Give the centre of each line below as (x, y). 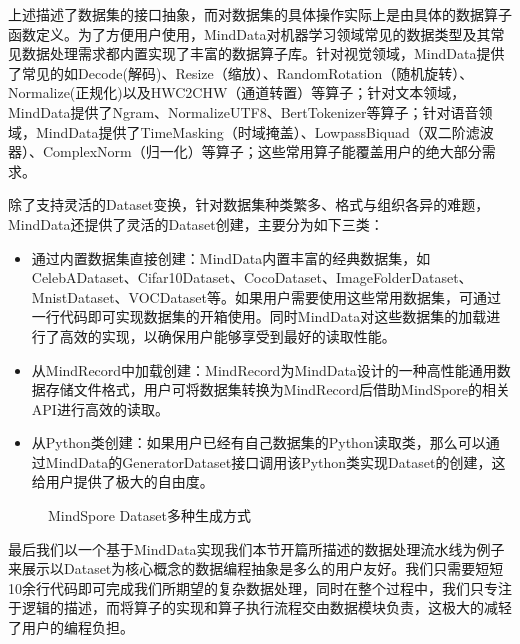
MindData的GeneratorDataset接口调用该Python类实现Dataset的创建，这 (275, 461)
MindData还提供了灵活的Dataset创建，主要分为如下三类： (196, 223)
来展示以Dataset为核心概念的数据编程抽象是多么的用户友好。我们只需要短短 (256, 568)
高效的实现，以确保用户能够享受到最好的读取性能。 (227, 335)
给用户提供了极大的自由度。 (122, 481)
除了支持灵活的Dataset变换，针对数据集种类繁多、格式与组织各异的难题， (249, 204)
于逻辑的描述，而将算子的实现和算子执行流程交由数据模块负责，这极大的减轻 (260, 607)
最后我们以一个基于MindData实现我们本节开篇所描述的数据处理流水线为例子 (256, 548)
